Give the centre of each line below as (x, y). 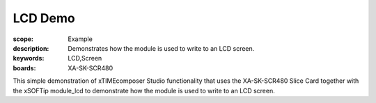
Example (80, 39)
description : (31, 48)
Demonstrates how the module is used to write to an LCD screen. (161, 48)
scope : (23, 39)
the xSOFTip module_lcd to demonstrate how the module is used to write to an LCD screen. (144, 90)
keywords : (29, 58)
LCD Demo (44, 18)
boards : (24, 68)
